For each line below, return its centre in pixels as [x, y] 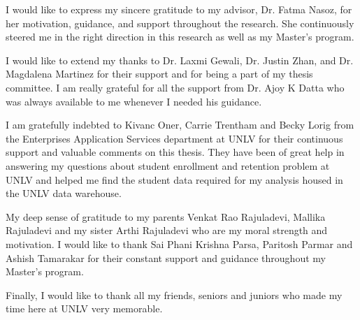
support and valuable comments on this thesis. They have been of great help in [175, 152]
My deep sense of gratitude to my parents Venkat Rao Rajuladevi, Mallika [166, 216]
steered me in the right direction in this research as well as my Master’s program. [180, 37]
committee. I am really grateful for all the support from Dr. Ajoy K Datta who [175, 87]
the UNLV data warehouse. [64, 193]
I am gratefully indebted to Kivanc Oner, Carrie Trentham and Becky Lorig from [180, 125]
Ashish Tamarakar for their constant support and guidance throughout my [166, 257]
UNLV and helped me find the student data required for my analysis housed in [174, 179]
